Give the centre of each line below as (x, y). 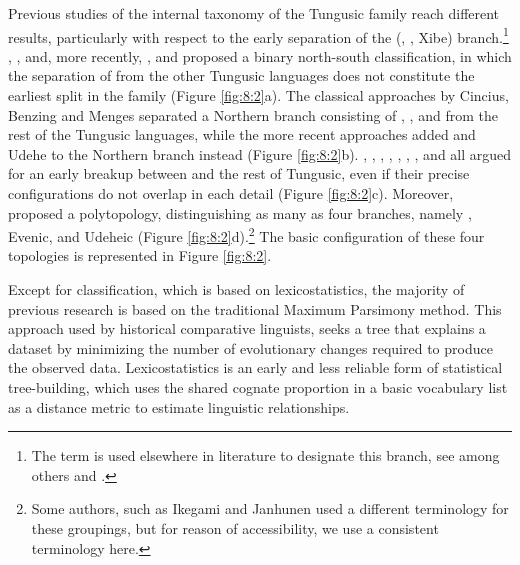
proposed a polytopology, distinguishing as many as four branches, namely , (240, 212)
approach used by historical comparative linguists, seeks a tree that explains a (247, 328)
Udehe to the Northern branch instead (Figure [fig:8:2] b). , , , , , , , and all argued (260, 153)
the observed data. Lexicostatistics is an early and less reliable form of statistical (255, 367)
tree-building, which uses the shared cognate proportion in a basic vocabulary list (258, 387)
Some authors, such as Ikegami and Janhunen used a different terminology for (270, 508)
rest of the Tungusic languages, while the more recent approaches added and (242, 134)
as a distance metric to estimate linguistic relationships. (179, 406)
